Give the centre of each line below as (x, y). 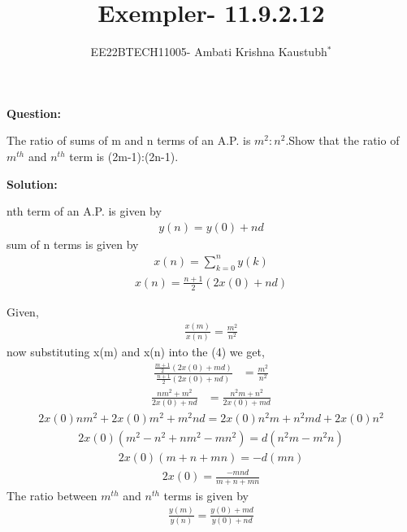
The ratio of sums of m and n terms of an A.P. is (129, 140)
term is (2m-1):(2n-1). (124, 156)
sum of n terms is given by (73, 244)
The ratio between (52, 495)
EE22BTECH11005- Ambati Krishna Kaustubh (209, 52)
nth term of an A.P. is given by (84, 211)
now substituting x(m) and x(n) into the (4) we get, (136, 352)
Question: (34, 113)
